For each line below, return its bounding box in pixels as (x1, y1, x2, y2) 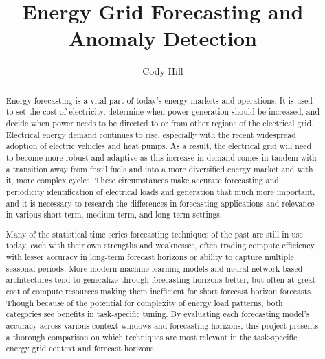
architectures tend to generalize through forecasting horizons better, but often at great (5, 274, 316, 286)
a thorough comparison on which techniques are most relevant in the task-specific (5, 331, 298, 343)
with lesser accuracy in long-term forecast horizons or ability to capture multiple (5, 251, 294, 263)
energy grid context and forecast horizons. (5, 343, 157, 354)
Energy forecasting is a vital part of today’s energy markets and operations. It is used (5, 94, 313, 106)
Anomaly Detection (69, 24, 257, 52)
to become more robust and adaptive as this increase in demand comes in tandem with (5, 151, 317, 163)
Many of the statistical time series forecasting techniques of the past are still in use (5, 228, 303, 240)
